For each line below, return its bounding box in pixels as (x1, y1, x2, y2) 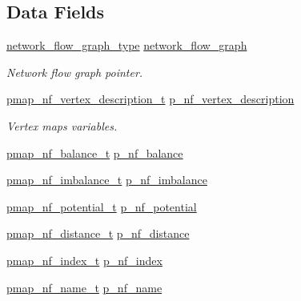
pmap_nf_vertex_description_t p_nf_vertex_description (6, 90, 295, 107)
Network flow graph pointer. (6, 63, 143, 80)
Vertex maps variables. (6, 117, 118, 134)
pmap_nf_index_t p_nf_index (6, 251, 163, 268)
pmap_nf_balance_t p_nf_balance (6, 144, 183, 161)
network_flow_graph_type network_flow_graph (6, 37, 247, 54)
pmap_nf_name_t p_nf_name (6, 279, 163, 295)
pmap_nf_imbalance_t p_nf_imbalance (6, 171, 207, 188)
